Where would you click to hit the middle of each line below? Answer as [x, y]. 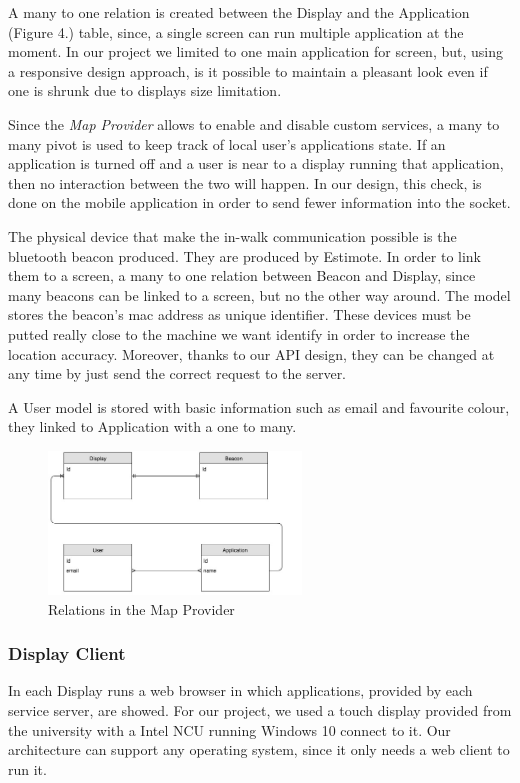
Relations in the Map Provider [141, 608]
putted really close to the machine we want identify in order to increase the [239, 333]
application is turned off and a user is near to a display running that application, [256, 163]
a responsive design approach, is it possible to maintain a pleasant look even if [248, 70]
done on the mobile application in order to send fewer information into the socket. [259, 202]
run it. [27, 768]
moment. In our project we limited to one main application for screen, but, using [255, 51]
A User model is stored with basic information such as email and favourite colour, [259, 406]
